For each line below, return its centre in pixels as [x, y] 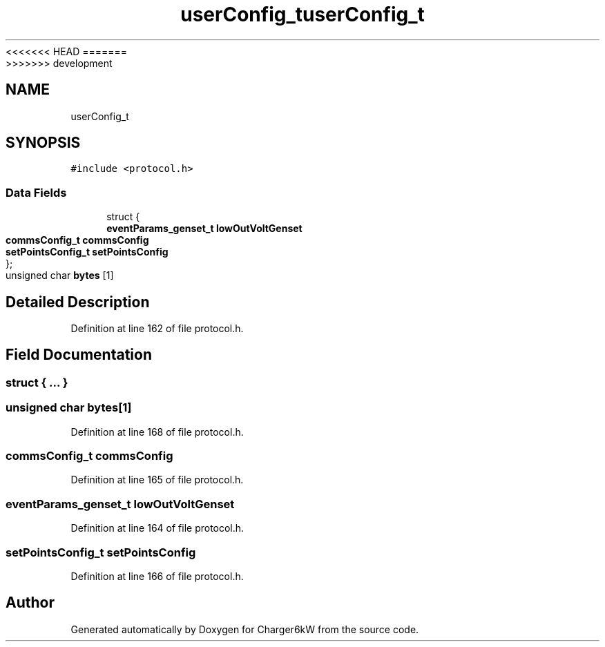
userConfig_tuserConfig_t [302, 15]
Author [30, 603]
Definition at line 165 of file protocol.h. [157, 480]
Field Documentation [79, 355]
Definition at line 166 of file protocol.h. [157, 576]
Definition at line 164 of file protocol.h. [157, 528]
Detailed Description [78, 302]
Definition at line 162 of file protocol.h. [157, 329]
